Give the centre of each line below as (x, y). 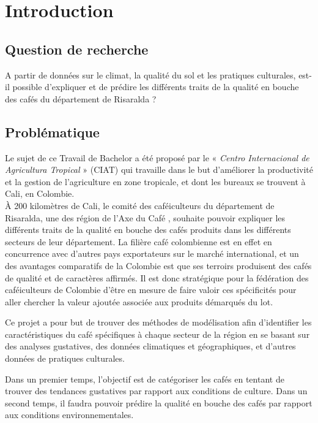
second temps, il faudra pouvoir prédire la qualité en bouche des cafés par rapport (159, 402)
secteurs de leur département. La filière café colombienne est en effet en (139, 241)
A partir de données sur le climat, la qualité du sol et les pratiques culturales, (150, 74)
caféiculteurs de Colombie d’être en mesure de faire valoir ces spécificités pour (151, 290)
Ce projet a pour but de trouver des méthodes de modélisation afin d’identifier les (158, 322)
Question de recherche (77, 49)
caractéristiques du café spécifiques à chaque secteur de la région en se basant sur (157, 334)
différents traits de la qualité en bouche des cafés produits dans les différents (148, 230)
